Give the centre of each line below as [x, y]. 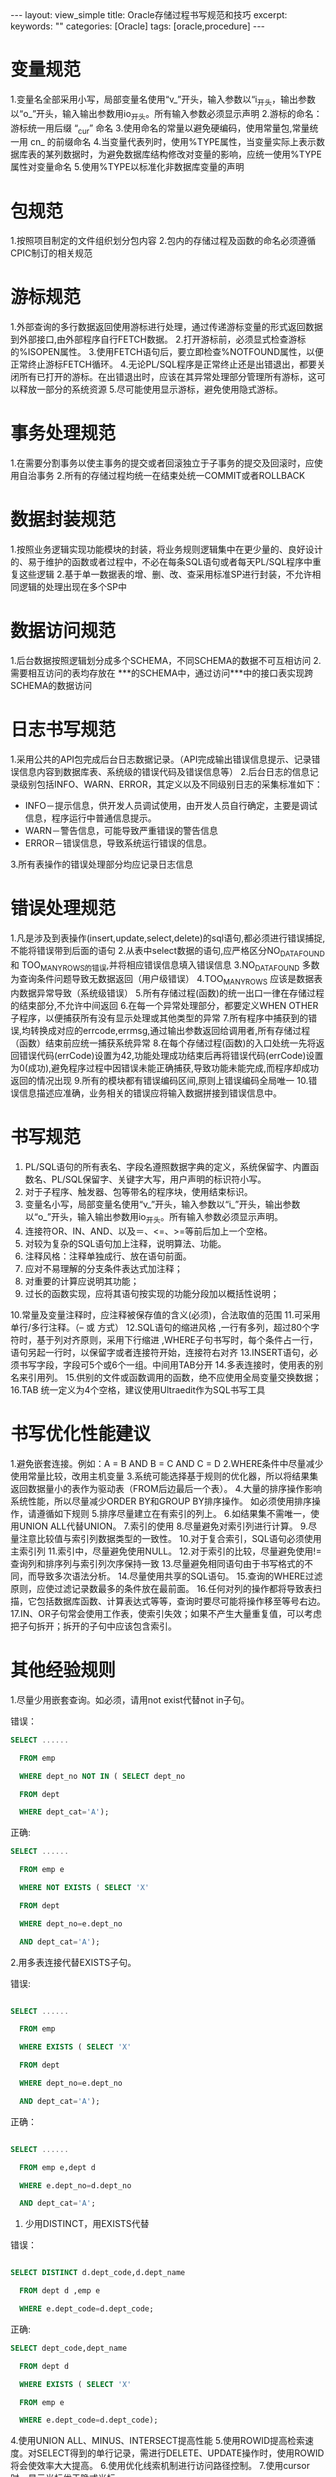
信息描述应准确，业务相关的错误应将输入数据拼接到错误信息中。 [150, 1093]
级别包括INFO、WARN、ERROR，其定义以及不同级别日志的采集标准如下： [170, 784]
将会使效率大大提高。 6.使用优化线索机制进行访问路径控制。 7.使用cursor [160, 2466]
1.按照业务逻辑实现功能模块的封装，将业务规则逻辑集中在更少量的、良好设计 [166, 549]
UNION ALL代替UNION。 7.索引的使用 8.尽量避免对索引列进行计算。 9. [163, 1526]
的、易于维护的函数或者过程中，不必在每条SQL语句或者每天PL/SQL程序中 [161, 562]
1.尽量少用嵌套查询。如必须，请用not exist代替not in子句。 [130, 1699]
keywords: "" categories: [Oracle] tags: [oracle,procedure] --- [138, 26]
